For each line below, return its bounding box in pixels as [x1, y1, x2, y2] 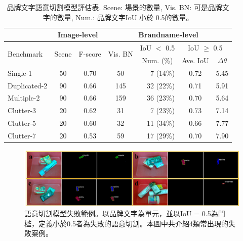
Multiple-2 [8, 92, 40, 103]
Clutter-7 [8, 130, 36, 140]
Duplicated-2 [8, 80, 48, 90]
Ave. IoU [182, 55, 209, 65]
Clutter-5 [8, 118, 36, 128]
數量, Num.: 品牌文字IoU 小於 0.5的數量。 [57, 12, 193, 22]
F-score [78, 49, 101, 59]
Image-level [57, 29, 98, 40]
